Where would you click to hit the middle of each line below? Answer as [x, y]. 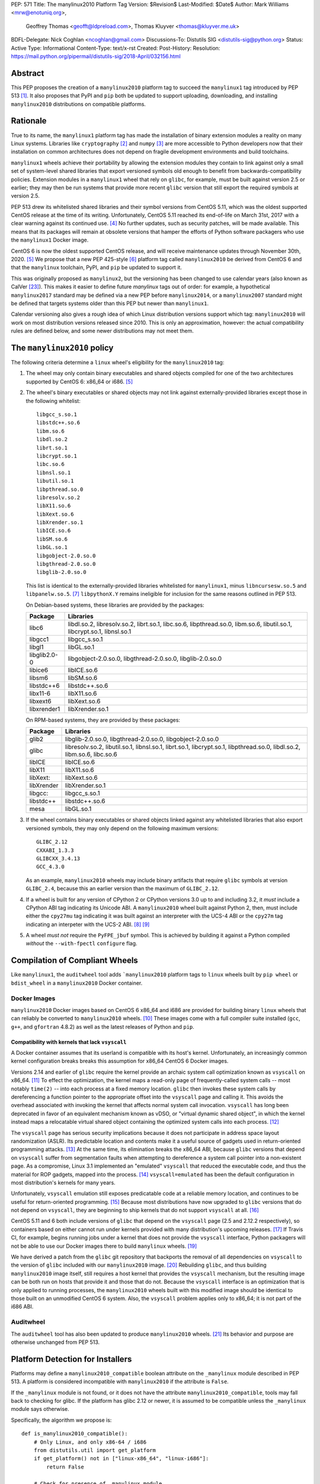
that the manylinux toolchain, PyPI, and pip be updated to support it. [96, 268]
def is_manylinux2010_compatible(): [75, 1434]
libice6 [39, 670]
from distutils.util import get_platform [95, 1450]
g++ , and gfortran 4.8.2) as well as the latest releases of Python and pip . [103, 1026]
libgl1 [36, 647]
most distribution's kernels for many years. [63, 1182]
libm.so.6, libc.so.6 [91, 754]
